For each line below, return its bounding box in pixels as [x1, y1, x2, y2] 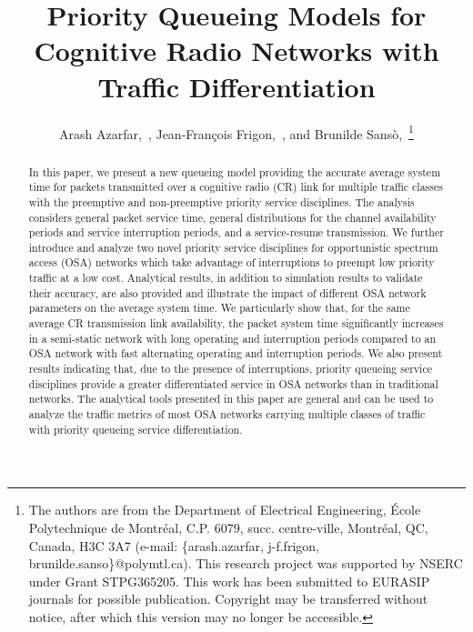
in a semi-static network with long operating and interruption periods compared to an [28, 330, 437, 346]
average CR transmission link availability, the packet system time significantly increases [28, 316, 444, 331]
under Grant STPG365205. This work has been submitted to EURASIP [28, 571, 430, 590]
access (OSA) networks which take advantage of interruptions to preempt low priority [28, 255, 435, 270]
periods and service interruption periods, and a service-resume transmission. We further [28, 225, 444, 240]
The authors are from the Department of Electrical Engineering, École [28, 500, 421, 519]
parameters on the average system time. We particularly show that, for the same [28, 300, 410, 316]
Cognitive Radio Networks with [34, 32, 439, 69]
